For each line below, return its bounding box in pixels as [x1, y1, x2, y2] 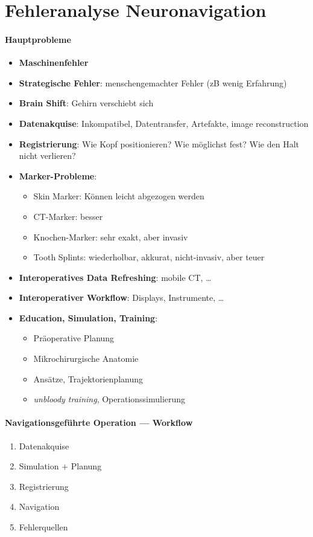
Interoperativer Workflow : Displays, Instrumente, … [19, 291, 224, 304]
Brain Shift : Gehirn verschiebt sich [19, 97, 154, 109]
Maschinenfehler [19, 56, 89, 69]
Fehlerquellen [19, 521, 68, 533]
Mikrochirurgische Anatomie [33, 352, 139, 365]
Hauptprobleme [5, 33, 71, 45]
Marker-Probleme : [19, 169, 97, 182]
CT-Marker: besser [33, 210, 103, 222]
